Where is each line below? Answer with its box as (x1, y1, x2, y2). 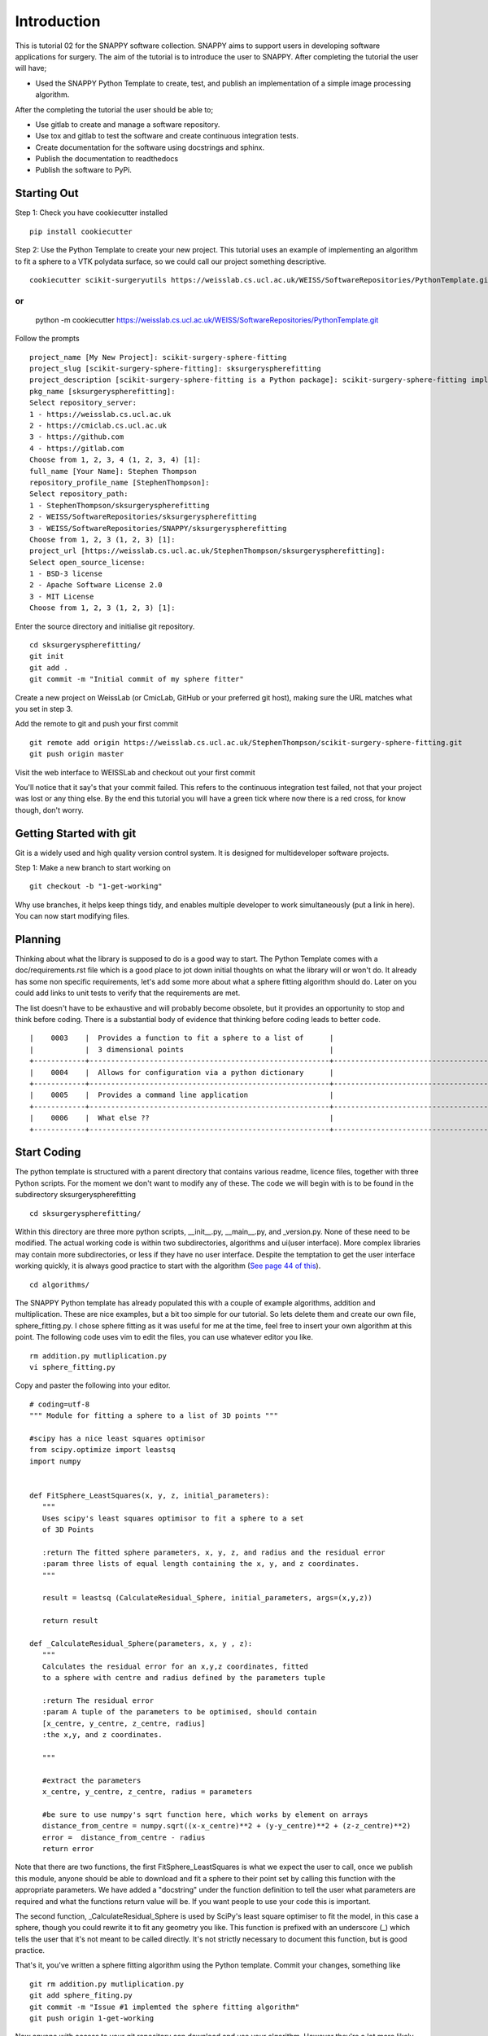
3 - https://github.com (29, 432, 124, 441)
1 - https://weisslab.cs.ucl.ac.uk (29, 410, 172, 419)
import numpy (29, 1456, 81, 1466)
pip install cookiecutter (29, 226, 133, 236)
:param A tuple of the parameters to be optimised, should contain (41, 1707, 317, 1717)
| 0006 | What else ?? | (29, 1113, 334, 1123)
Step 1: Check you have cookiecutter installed (15, 208, 168, 217)
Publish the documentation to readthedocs (35, 154, 179, 164)
